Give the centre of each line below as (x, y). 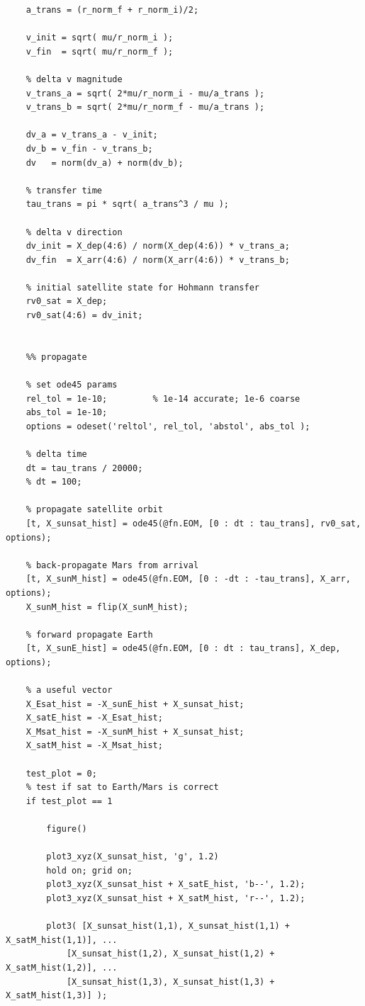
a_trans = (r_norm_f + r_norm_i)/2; (112, 10)
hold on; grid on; (89, 870)
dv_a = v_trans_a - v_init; (92, 135)
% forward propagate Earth (89, 634)
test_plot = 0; (61, 773)
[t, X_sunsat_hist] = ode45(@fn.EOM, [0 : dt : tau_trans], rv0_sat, (193, 523)
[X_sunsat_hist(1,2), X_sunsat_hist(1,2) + (170, 954)
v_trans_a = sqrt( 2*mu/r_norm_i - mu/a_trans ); (145, 93)
